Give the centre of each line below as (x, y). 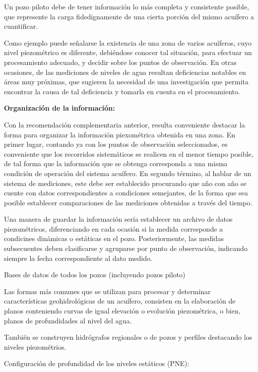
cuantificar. (21, 26)
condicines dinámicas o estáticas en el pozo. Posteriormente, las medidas (114, 238)
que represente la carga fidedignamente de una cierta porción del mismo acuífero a (129, 16)
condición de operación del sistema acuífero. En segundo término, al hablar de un (128, 173)
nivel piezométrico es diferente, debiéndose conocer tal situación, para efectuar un (128, 52)
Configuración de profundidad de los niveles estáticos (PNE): (97, 363)
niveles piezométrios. (35, 346)
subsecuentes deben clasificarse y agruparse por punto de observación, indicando (126, 248)
